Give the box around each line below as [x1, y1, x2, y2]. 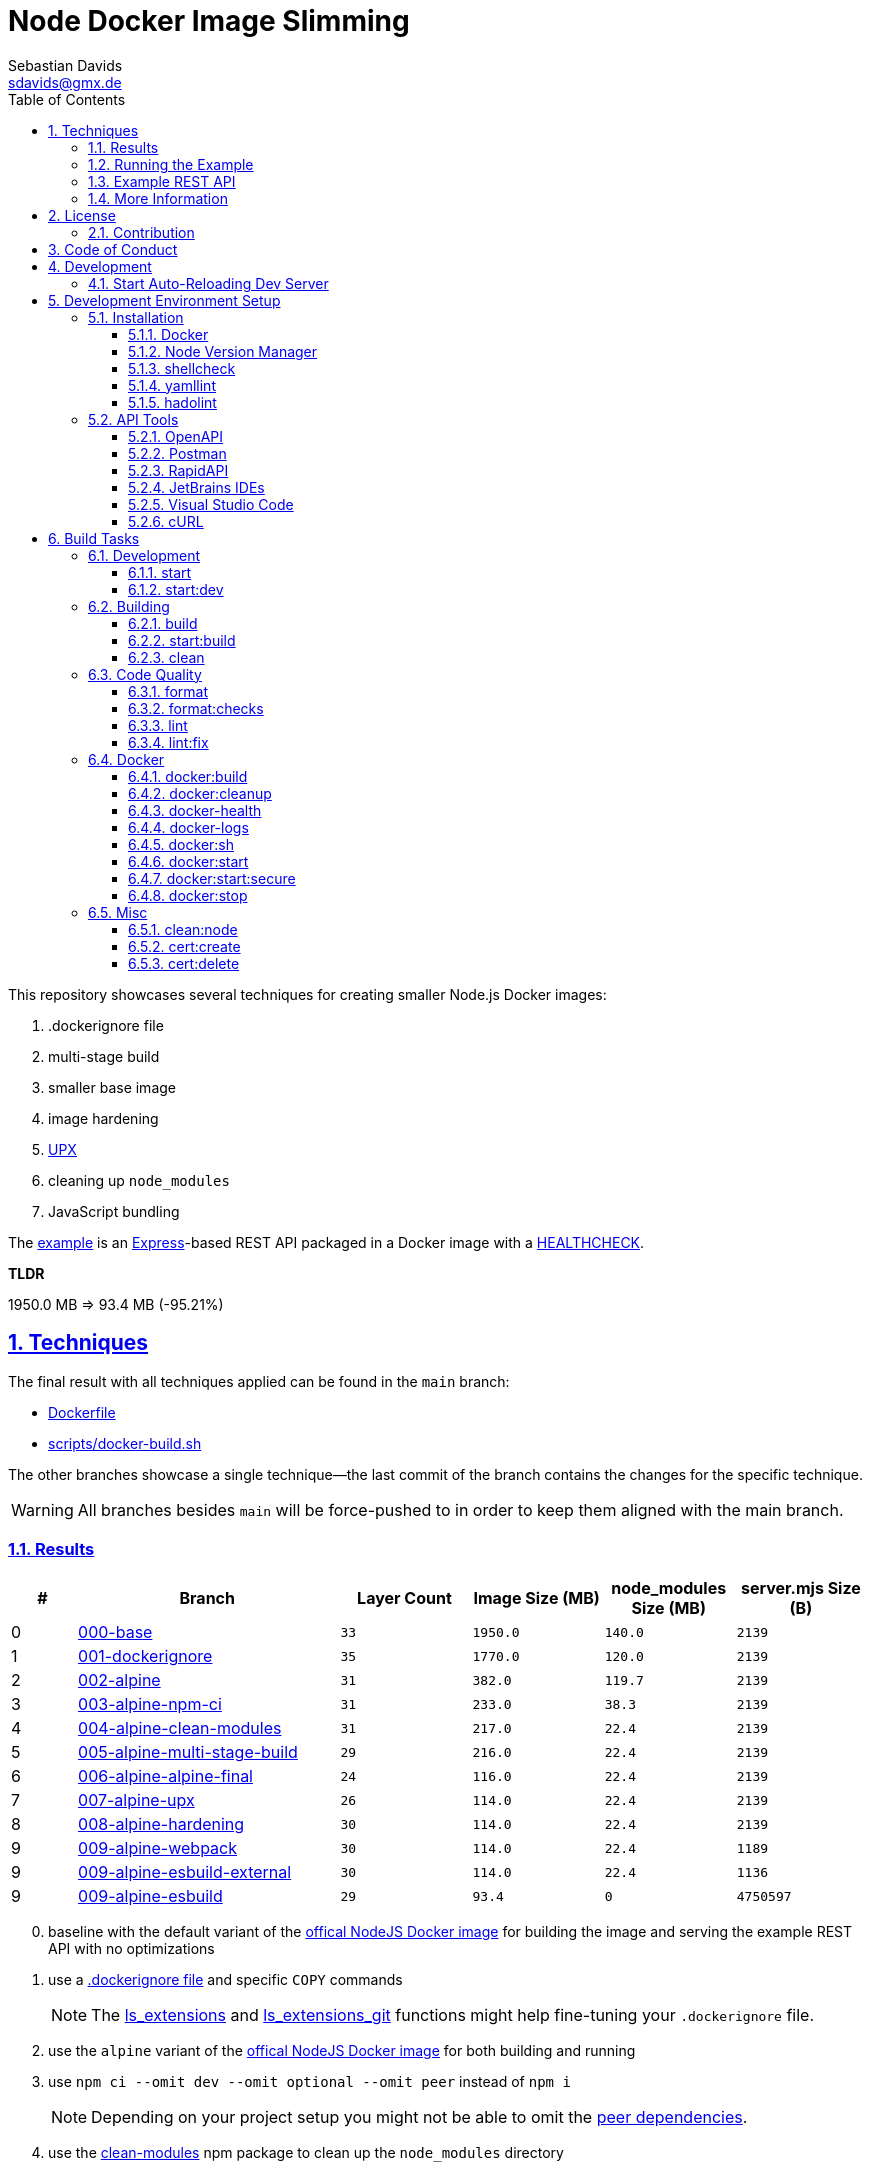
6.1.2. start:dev [128, 580, 224, 598]
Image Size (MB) [473, 1588, 600, 1609]
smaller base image [48, 1078, 176, 1096]
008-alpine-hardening [78, 1814, 245, 1835]
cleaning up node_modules [48, 1171, 230, 1189]
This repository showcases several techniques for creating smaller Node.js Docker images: [8, 985, 607, 1003]
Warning [11, 1499, 74, 1520]
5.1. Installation [88, 308, 184, 326]
